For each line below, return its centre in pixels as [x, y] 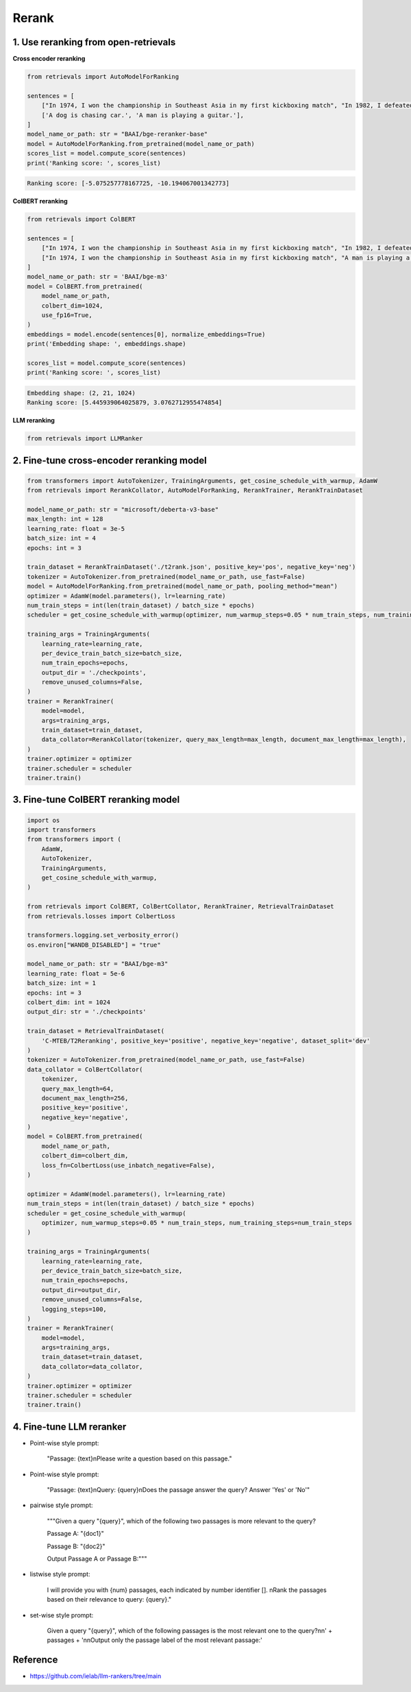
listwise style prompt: [60, 1574]
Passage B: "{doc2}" [76, 1546]
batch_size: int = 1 [61, 983]
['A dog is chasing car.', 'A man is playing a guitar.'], [143, 115]
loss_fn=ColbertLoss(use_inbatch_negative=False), [128, 1165]
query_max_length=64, [78, 1088]
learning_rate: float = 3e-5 [76, 528]
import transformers [61, 830]
